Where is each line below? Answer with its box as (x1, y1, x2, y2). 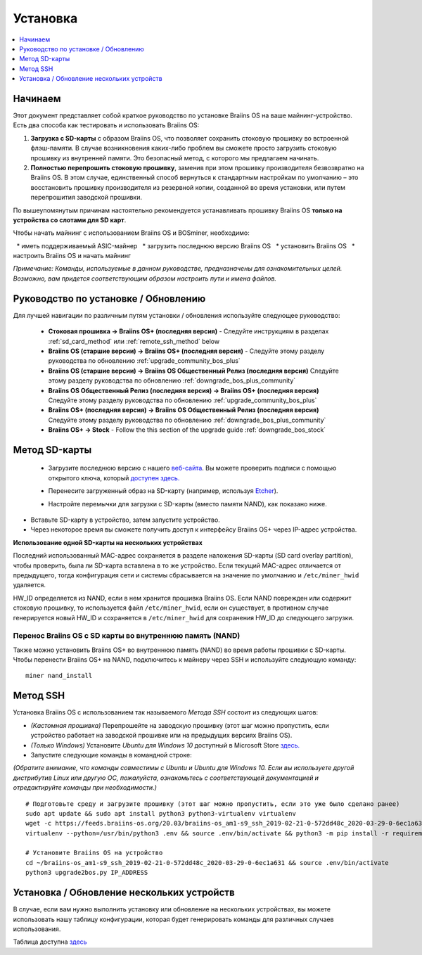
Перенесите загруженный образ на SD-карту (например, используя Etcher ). (48, 487, 279, 495)
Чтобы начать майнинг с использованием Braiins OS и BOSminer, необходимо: (13, 229, 250, 237)
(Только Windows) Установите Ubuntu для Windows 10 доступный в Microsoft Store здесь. (30, 741, 300, 749)
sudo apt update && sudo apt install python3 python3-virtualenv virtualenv (25, 809, 297, 817)
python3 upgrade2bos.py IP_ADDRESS (25, 869, 148, 877)
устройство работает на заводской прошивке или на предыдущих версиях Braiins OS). (30, 731, 293, 740)
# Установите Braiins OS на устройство (25, 849, 163, 857)
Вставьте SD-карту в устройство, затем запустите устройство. (30, 515, 221, 524)
